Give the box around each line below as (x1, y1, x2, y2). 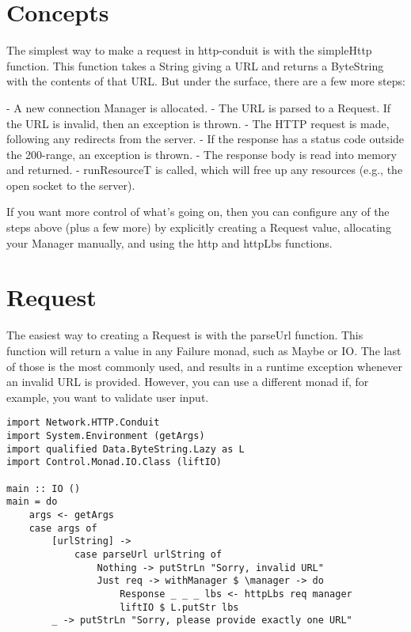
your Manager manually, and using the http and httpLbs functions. (6, 234, 333, 251)
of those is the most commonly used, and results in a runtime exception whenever (6, 358, 402, 374)
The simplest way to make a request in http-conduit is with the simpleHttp (6, 42, 372, 59)
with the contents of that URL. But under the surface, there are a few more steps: (6, 73, 405, 89)
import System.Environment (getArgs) (6, 430, 205, 441)
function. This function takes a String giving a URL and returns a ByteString (6, 57, 384, 74)
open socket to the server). (6, 176, 135, 193)
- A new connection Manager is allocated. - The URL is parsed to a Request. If (6, 99, 391, 115)
